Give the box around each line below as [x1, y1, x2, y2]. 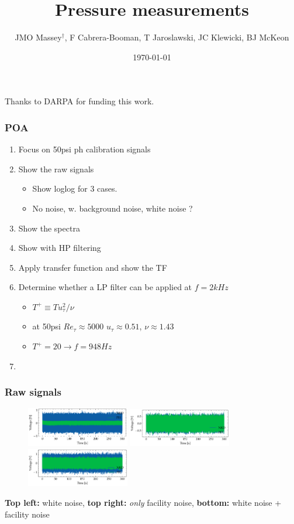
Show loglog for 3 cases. [32, 182, 117, 195]
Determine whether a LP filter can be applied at [18, 281, 192, 293]
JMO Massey [15, 31, 62, 43]
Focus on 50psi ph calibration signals [18, 143, 151, 155]
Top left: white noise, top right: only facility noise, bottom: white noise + [5, 496, 282, 508]
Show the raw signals [18, 162, 94, 175]
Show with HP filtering [18, 241, 101, 254]
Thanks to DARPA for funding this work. [5, 95, 154, 107]
